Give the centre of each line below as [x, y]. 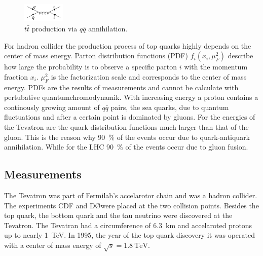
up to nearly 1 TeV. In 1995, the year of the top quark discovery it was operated [130, 235]
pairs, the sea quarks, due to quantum [170, 107]
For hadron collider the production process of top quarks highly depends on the [128, 45]
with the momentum [216, 67]
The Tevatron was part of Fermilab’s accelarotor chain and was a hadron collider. [131, 195]
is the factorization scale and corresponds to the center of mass [149, 76]
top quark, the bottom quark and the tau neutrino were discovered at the [118, 215]
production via [54, 29]
